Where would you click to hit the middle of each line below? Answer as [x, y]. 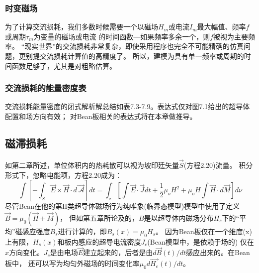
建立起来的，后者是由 [118, 252]
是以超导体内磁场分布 [179, 217]
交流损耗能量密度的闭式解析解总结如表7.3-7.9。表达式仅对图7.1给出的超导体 [128, 106]
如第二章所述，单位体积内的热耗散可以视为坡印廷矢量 [92, 165]
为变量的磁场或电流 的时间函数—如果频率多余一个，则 [122, 36]
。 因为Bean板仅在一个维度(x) [204, 231]
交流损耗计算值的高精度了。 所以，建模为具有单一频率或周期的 [142, 56]
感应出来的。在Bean [218, 252]
